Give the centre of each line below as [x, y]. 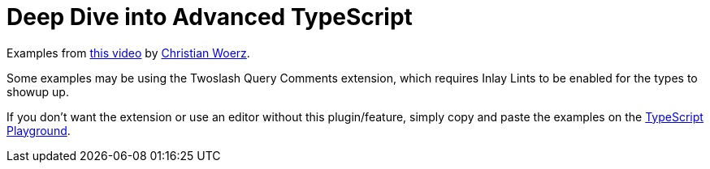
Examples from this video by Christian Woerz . [128, 53]
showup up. [38, 91]
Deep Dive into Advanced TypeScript [210, 17]
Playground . [39, 130]
